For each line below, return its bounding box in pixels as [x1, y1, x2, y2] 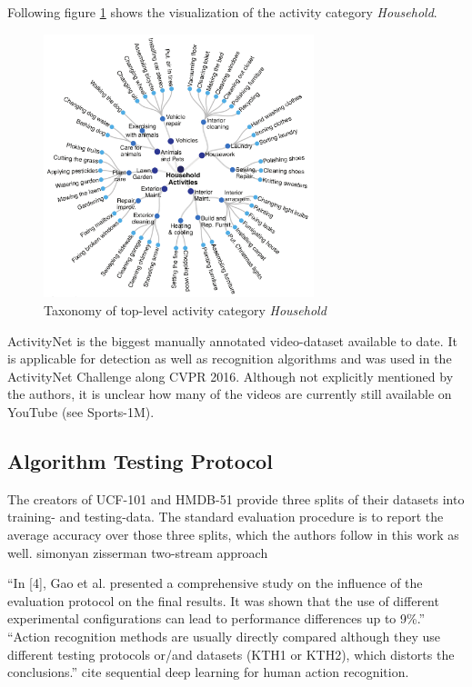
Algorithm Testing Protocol [7, 446, 273, 474]
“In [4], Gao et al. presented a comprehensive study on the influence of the [7, 573, 423, 592]
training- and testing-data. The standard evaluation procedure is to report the [7, 507, 444, 526]
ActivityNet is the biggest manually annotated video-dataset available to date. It [7, 331, 457, 350]
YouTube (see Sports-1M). [7, 402, 155, 421]
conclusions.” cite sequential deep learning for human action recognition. [7, 662, 409, 682]
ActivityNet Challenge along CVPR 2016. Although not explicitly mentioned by [7, 366, 454, 385]
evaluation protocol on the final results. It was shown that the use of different [7, 591, 439, 610]
